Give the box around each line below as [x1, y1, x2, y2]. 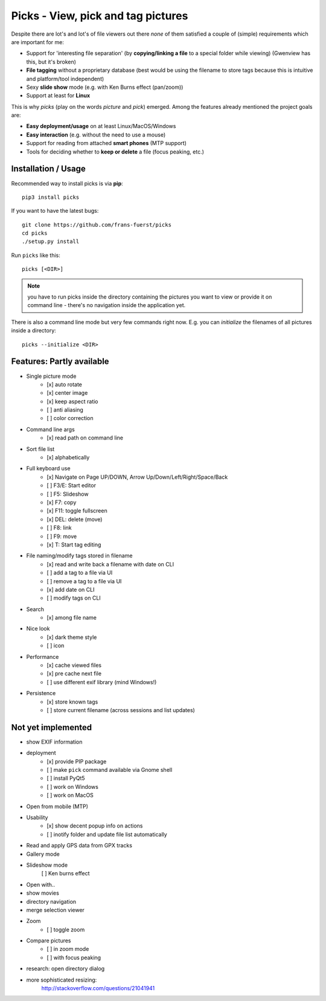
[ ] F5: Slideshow [46, 490, 89, 497]
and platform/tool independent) [26, 75, 104, 82]
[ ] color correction [46, 415, 94, 422]
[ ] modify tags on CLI [46, 594, 101, 601]
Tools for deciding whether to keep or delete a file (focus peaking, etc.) [26, 148, 205, 155]
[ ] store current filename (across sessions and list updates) [46, 706, 196, 713]
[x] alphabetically [46, 454, 90, 461]
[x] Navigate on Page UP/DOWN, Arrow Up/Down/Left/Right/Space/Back [46, 473, 228, 481]
